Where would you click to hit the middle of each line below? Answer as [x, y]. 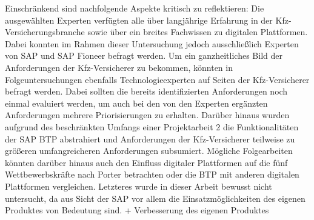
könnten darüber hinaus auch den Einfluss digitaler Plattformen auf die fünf [146, 162]
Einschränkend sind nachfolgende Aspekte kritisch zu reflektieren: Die [135, 8]
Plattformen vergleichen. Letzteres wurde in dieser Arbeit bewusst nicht [139, 186]
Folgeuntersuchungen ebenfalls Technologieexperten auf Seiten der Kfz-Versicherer [157, 79]
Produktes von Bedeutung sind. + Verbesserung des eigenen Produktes [137, 210]
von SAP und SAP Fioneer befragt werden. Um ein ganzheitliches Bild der [144, 55]
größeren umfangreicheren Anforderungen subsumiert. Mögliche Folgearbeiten [149, 151]
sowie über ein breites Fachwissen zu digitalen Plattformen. [198, 32]
